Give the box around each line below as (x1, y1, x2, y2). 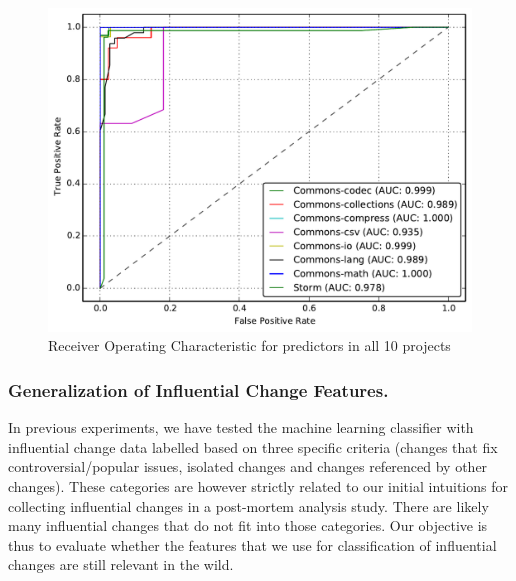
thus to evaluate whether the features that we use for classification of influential (8, 534, 497, 555)
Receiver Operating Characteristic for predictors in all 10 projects (48, 335, 451, 356)
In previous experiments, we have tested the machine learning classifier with (8, 417, 474, 438)
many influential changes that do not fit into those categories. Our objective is (8, 515, 488, 536)
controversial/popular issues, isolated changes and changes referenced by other (8, 456, 488, 477)
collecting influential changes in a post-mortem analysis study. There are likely (8, 495, 489, 516)
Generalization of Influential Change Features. (8, 377, 389, 402)
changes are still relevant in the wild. (8, 554, 234, 575)
